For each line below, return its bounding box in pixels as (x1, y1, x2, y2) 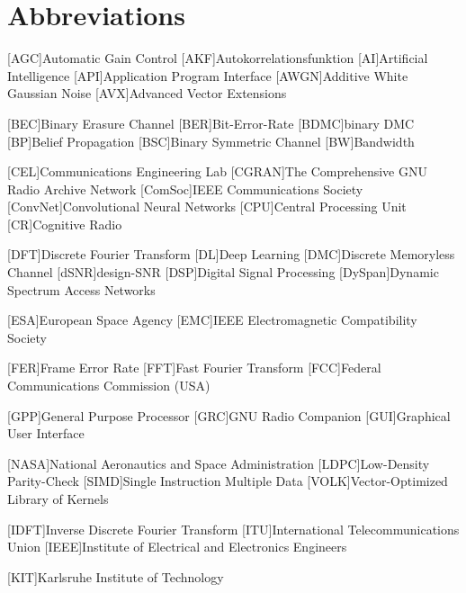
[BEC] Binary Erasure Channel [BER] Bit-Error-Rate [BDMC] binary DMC (7, 113, 415, 132)
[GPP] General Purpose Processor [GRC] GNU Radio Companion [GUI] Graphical (7, 406, 451, 425)
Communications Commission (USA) (7, 376, 211, 395)
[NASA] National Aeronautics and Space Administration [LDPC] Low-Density (7, 454, 430, 472)
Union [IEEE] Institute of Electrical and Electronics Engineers (7, 537, 347, 556)
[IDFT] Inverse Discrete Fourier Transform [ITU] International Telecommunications (7, 519, 460, 538)
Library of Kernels (7, 490, 109, 508)
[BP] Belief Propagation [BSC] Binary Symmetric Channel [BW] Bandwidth (7, 131, 415, 150)
